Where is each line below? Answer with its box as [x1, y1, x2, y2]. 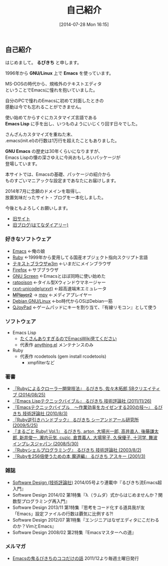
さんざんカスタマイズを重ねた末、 [5, 131, 75, 137]
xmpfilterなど [27, 359, 55, 365]
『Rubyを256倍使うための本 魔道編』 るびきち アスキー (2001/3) [12, 453, 146, 460]
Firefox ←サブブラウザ [12, 267, 59, 273]
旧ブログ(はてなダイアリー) [12, 222, 69, 228]
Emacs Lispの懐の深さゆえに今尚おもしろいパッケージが [5, 154, 121, 160]
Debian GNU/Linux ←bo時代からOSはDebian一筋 [12, 298, 113, 304]
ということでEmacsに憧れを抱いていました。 [5, 87, 98, 93]
